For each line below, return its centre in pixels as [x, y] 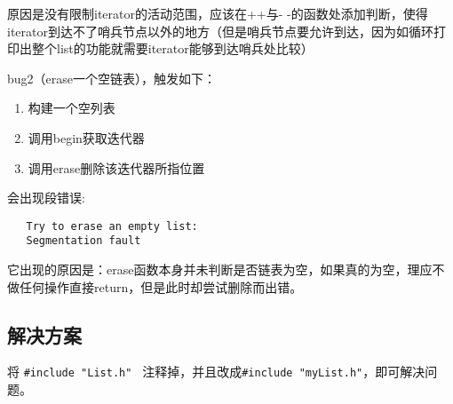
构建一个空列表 [72, 108]
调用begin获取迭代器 [86, 137]
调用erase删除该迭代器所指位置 [116, 167]
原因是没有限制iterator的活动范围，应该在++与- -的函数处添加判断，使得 [218, 13]
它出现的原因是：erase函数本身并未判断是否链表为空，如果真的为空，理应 [220, 269]
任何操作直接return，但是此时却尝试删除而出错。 [161, 286]
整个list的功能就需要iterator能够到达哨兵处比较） [172, 48]
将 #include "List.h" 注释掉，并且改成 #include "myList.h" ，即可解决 [216, 372]
